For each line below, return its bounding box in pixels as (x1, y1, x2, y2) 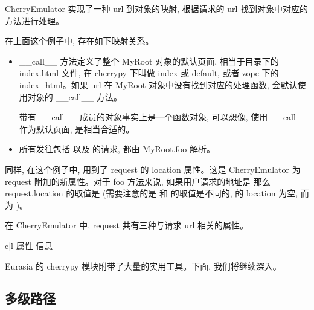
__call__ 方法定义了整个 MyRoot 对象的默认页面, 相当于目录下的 (19, 54, 279, 67)
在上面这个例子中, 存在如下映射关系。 (5, 34, 154, 47)
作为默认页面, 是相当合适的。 (19, 122, 135, 135)
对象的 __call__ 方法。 (27, 90, 123, 103)
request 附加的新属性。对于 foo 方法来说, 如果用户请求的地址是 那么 (5, 175, 271, 187)
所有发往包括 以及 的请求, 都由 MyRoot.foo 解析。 (19, 143, 215, 155)
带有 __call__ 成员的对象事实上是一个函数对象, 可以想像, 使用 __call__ (19, 111, 309, 123)
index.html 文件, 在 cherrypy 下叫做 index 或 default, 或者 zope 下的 (19, 66, 279, 79)
